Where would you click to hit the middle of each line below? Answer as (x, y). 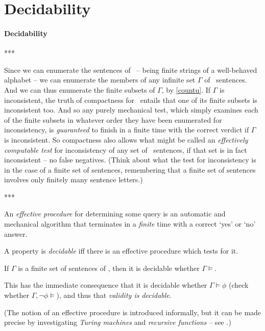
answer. (16, 233)
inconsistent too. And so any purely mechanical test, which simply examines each (131, 110)
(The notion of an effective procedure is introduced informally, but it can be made (133, 312)
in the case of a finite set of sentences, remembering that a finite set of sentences (130, 169)
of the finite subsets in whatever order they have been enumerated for (113, 119)
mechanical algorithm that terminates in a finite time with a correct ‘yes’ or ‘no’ (130, 224)
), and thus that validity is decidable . (114, 295)
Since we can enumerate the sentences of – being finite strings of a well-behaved (131, 70)
